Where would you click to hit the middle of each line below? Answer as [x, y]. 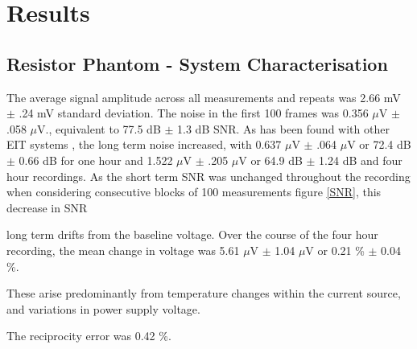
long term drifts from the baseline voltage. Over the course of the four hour [192, 234]
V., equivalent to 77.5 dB [99, 128]
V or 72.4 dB [379, 144]
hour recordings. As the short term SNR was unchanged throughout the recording [208, 176]
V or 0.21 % [335, 250]
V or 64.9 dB [270, 160]
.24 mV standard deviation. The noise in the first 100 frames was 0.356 [194, 113]
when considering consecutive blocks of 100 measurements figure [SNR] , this [194, 192]
